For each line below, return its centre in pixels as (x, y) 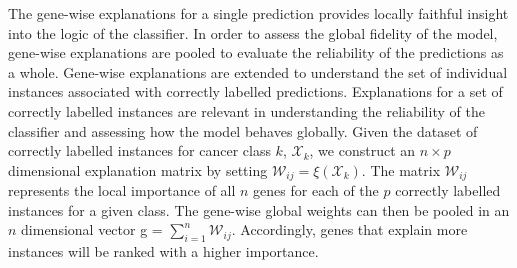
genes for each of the (316, 190)
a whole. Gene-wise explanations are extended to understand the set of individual (258, 71)
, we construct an (362, 150)
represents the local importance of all (122, 190)
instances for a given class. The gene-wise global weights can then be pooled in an (259, 209)
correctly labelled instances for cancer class (139, 150)
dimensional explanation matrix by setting (138, 169)
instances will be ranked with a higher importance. (163, 251)
